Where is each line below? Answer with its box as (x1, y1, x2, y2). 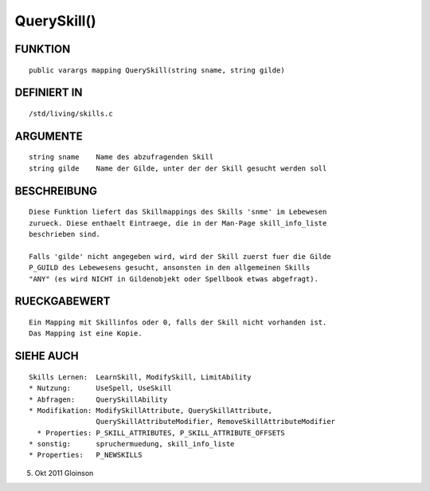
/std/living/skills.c (29, 108, 113, 118)
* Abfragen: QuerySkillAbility (29, 395, 168, 404)
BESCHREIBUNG (14, 184, 98, 198)
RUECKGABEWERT (14, 295, 111, 308)
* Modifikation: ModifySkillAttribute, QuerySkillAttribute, (29, 406, 272, 414)
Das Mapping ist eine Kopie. (29, 329, 143, 338)
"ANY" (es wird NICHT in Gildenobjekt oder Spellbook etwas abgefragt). (29, 274, 319, 283)
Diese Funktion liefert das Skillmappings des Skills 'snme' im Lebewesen (29, 207, 327, 217)
